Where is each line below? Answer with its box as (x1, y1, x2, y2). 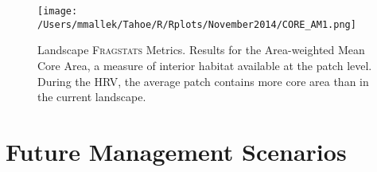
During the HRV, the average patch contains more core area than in (37, 72, 369, 89)
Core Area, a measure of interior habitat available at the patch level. (37, 57, 372, 73)
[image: (37, 6, 78, 17)
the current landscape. (37, 88, 146, 105)
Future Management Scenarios (6, 135, 347, 167)
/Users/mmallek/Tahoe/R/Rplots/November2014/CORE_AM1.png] (37, 18, 356, 30)
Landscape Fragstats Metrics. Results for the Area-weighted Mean (37, 41, 365, 58)
